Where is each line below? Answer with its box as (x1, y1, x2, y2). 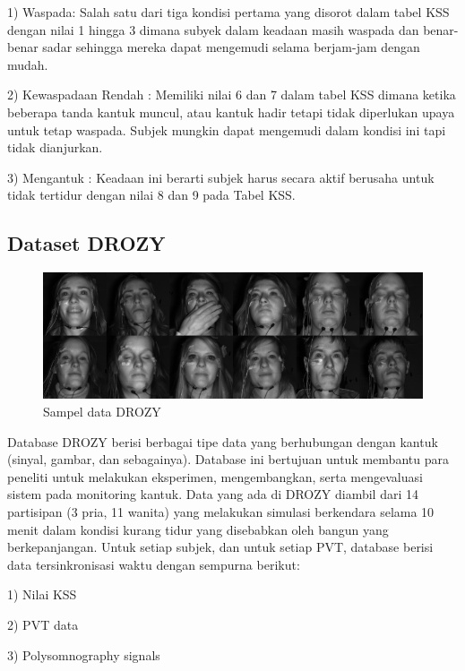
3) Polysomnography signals (7, 645, 160, 664)
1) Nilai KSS (7, 585, 77, 604)
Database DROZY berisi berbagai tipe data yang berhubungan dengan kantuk (7, 432, 438, 451)
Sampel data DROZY (43, 402, 161, 421)
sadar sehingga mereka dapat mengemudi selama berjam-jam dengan (42, 38, 420, 56)
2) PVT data (7, 615, 79, 633)
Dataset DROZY (7, 229, 166, 257)
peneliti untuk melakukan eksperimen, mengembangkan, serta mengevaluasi (7, 467, 423, 486)
